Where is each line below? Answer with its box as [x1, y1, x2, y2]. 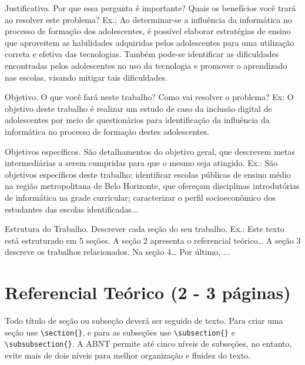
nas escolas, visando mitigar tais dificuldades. [5, 71, 168, 83]
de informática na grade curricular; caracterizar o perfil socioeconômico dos [5, 191, 276, 203]
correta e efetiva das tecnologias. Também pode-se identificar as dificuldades [5, 48, 279, 60]
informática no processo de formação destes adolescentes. [5, 125, 210, 137]
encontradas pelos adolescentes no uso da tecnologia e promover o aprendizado [5, 59, 287, 71]
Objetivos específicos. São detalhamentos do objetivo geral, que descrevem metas [5, 145, 295, 157]
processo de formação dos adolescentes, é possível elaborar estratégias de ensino [5, 25, 291, 37]
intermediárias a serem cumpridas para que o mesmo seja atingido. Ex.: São [5, 157, 278, 169]
